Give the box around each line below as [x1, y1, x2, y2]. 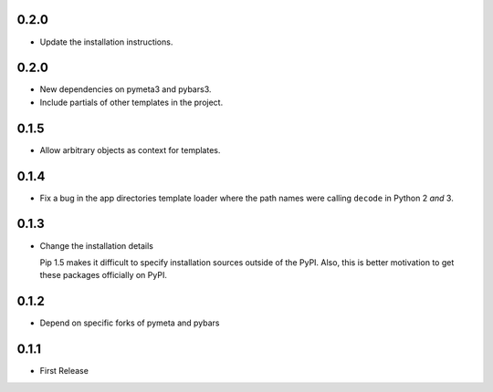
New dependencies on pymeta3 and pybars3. [39, 84, 212, 95]
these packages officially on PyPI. [39, 270, 168, 281]
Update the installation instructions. [39, 36, 173, 47]
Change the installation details [39, 240, 154, 251]
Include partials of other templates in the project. [39, 97, 224, 108]
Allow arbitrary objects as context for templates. [39, 144, 221, 155]
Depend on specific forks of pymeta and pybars [39, 317, 220, 328]
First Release [39, 366, 89, 377]
